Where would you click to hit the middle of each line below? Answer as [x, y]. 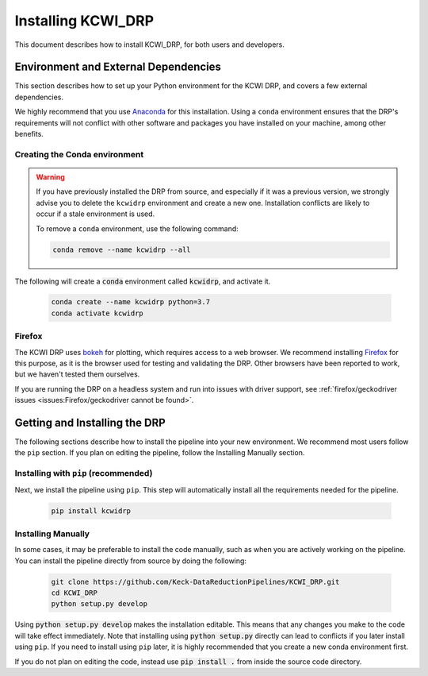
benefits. [29, 134]
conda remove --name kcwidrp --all [122, 249]
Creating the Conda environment [79, 154]
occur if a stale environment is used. [96, 214]
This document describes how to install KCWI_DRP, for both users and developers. [150, 44]
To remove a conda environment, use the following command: [138, 228]
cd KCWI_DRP [75, 593]
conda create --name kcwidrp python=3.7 [130, 302]
